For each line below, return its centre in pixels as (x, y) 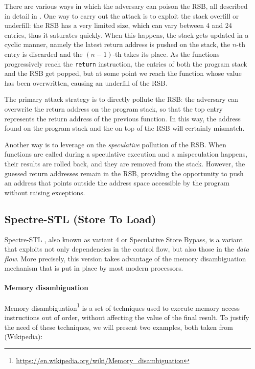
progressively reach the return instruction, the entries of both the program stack (126, 63)
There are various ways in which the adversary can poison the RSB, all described (126, 6)
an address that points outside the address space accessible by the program (117, 183)
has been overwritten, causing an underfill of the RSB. (86, 82)
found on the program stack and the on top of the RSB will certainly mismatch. (125, 128)
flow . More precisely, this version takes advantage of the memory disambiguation (125, 258)
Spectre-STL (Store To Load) (80, 219)
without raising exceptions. (45, 192)
